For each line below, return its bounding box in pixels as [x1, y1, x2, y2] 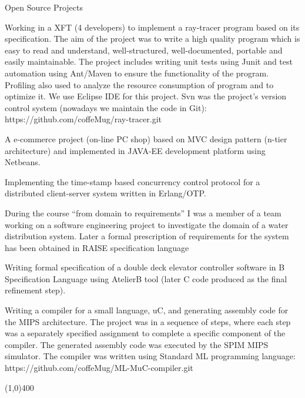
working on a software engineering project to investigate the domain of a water [5, 218, 289, 230]
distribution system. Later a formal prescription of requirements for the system [5, 230, 289, 242]
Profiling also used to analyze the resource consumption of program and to [5, 78, 274, 91]
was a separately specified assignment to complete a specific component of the [5, 327, 286, 339]
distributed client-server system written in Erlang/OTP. [5, 187, 206, 199]
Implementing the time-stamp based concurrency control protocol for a [5, 175, 260, 188]
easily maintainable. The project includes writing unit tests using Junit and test [5, 55, 293, 68]
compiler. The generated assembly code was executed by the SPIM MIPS [5, 338, 269, 350]
